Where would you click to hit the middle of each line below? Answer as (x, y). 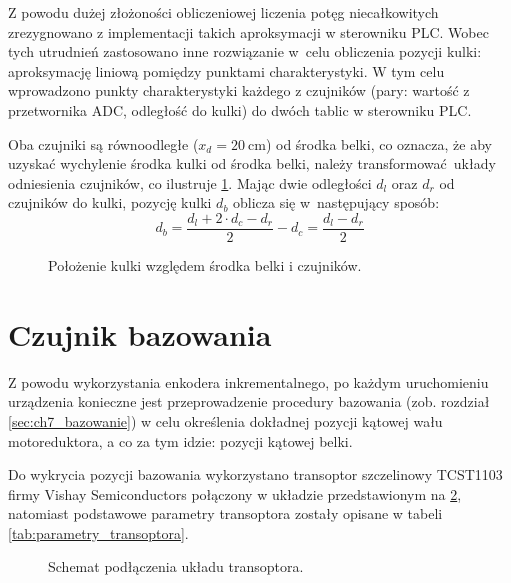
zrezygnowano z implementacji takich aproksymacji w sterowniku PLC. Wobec (248, 31)
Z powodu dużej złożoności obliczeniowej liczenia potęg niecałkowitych (223, 12)
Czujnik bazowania (140, 333)
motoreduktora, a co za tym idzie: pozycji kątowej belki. (180, 440)
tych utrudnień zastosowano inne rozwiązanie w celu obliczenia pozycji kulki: (245, 51)
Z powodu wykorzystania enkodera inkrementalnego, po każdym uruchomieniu (248, 381)
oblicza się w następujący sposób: (336, 202)
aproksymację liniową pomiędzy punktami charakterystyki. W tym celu (226, 70)
